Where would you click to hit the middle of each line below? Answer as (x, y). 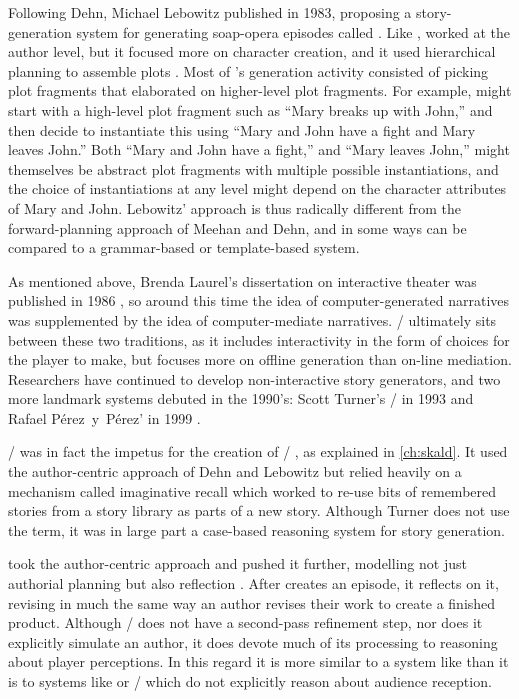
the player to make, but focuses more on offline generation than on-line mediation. (260, 359)
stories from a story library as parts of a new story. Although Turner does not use (259, 510)
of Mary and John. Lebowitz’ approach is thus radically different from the (235, 207)
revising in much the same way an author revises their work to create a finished (252, 602)
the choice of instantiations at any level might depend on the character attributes (257, 188)
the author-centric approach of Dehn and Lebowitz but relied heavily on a (235, 471)
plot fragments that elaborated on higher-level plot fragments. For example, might (260, 90)
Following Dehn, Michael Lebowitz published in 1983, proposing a (210, 12)
